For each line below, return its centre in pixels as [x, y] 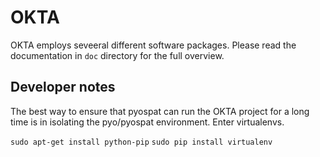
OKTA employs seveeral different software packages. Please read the [153, 45]
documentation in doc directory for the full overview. [117, 55]
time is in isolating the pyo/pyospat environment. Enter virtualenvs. [147, 122]
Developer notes [63, 87]
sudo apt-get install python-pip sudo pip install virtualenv [141, 142]
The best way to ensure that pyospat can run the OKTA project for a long [160, 111]
